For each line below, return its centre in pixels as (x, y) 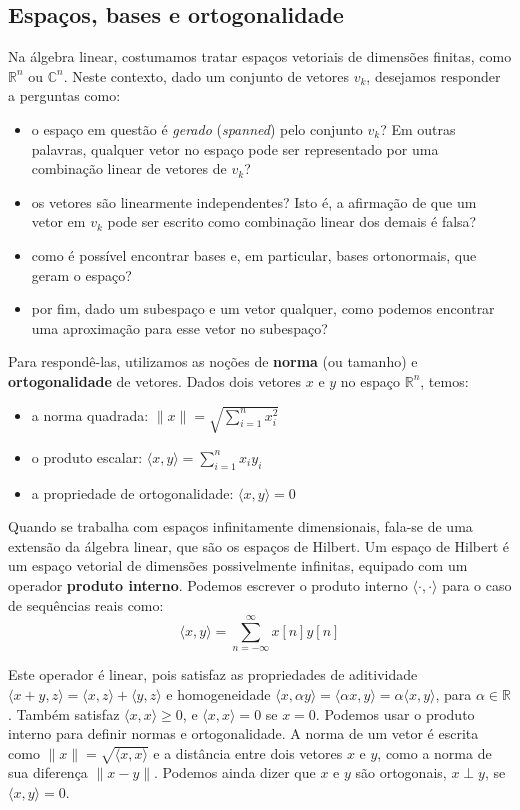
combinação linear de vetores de (129, 168)
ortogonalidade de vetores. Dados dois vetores (155, 380)
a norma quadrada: (90, 414)
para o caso (477, 584)
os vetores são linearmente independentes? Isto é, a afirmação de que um (254, 201)
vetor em (58, 221)
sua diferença (48, 772)
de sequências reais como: (86, 604)
